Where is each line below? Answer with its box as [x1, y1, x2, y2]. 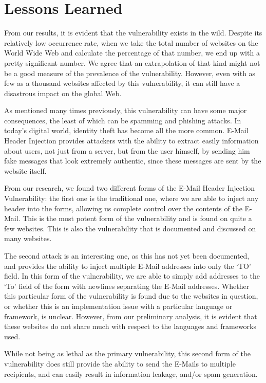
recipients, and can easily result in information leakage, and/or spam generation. [4, 368, 258, 379]
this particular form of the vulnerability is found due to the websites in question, [4, 290, 258, 301]
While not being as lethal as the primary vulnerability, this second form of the [4, 348, 251, 359]
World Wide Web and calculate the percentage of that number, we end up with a [4, 47, 260, 58]
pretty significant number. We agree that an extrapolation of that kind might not [4, 57, 260, 68]
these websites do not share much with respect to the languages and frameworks [4, 321, 257, 332]
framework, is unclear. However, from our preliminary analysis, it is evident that [4, 311, 257, 321]
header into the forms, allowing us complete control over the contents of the [4, 203, 242, 213]
